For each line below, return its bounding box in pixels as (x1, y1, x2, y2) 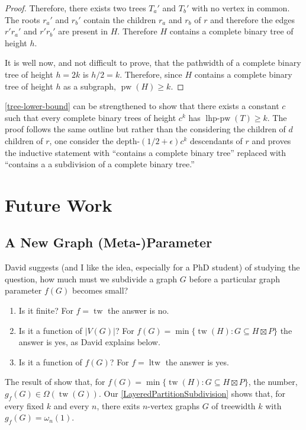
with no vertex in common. (191, 2, 290, 14)
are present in (58, 25, 108, 37)
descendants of (190, 134, 243, 146)
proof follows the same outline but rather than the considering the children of (5, 123, 286, 135)
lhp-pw (205, 114, 231, 123)
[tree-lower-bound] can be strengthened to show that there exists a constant (5, 100, 279, 112)
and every (53, 399, 89, 412)
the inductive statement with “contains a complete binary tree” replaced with (5, 146, 286, 158)
